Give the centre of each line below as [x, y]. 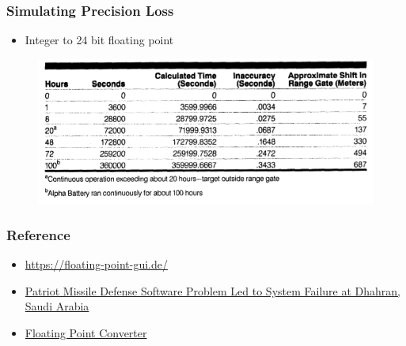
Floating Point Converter [86, 332]
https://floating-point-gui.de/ [96, 264]
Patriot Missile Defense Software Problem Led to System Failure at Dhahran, [212, 290]
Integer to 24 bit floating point [99, 40]
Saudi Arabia [57, 306]
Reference [38, 234]
